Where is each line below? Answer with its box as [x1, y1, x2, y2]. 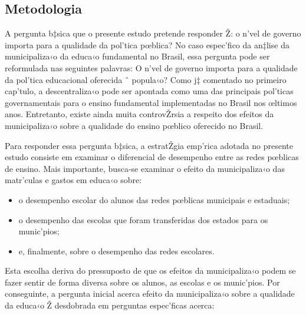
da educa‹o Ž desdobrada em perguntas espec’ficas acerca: [5, 299, 215, 311]
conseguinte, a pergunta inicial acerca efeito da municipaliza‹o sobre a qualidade [5, 287, 295, 300]
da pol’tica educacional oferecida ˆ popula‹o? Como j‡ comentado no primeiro [5, 73, 287, 85]
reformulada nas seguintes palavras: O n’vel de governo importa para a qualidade [5, 61, 298, 74]
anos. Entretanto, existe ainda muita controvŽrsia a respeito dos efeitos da [5, 108, 274, 120]
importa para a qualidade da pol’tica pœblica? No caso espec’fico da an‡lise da [5, 38, 289, 51]
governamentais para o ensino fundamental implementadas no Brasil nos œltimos [5, 96, 297, 108]
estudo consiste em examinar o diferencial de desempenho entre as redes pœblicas [5, 151, 299, 163]
